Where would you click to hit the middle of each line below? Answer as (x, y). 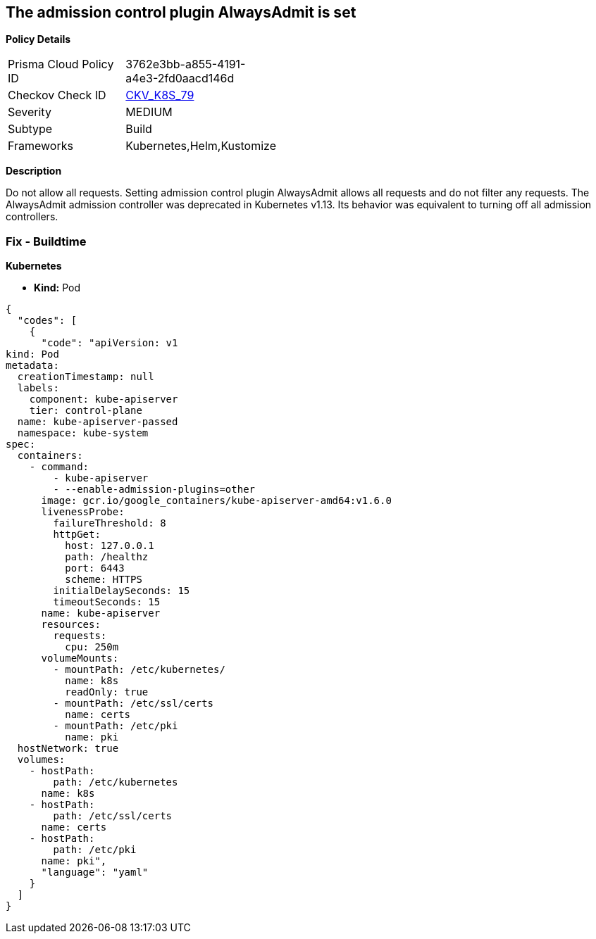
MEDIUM (149, 112)
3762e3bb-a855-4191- (186, 64)
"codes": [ (47, 321)
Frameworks (41, 146)
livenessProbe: (83, 512)
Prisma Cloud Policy (61, 64)
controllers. (32, 217)
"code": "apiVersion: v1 (110, 343)
